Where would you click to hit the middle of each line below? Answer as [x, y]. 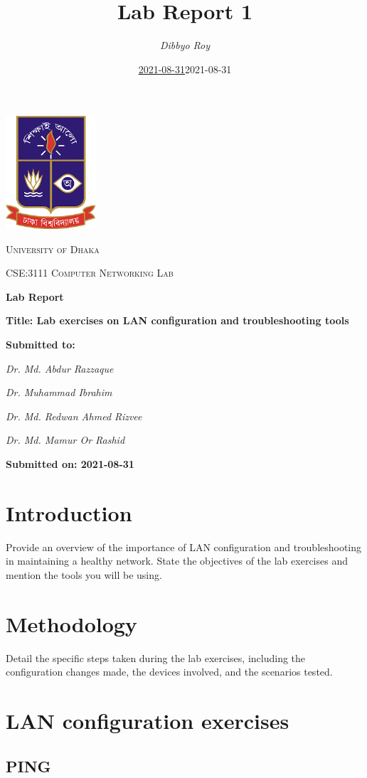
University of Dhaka [53, 249]
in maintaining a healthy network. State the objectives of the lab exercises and [177, 561]
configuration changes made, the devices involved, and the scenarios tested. [169, 672]
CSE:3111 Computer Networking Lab [90, 273]
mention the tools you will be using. [84, 574]
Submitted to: [41, 345]
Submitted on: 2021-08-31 [70, 464]
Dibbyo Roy [185, 45]
